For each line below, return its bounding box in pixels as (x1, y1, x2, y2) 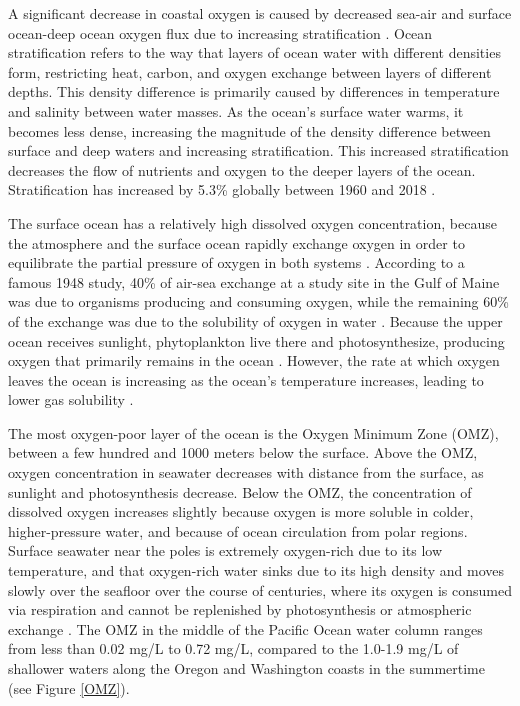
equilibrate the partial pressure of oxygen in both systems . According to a (8, 252, 465, 273)
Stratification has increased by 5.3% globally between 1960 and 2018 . (8, 179, 436, 200)
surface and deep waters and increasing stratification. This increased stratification (8, 140, 509, 161)
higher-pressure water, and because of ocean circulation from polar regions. (8, 520, 468, 541)
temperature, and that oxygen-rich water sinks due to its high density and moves (8, 560, 504, 581)
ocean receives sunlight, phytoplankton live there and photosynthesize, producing (8, 330, 505, 351)
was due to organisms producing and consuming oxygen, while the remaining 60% (8, 291, 509, 312)
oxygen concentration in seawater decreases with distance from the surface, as (8, 462, 484, 483)
